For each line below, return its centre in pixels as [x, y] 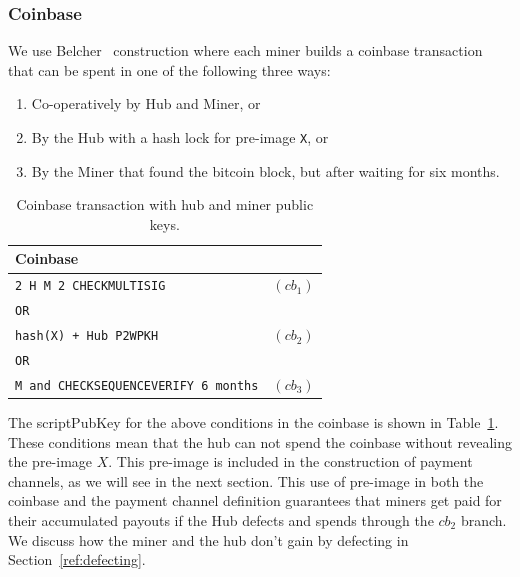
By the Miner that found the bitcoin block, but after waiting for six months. [265, 170]
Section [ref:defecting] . [77, 559]
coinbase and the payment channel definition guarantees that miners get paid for [255, 500]
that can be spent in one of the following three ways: [169, 69]
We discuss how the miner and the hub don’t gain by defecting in [208, 539]
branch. [483, 520]
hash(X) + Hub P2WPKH [87, 336]
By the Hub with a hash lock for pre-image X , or [180, 137]
